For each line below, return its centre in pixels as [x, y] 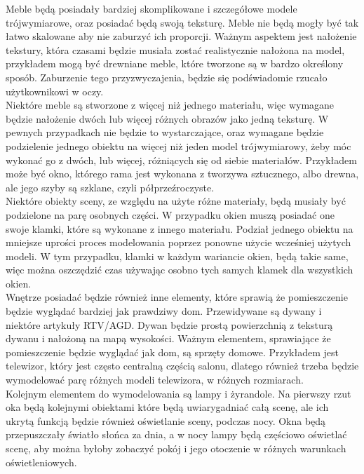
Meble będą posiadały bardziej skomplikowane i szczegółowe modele [151, 8]
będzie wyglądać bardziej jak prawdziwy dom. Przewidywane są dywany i [164, 311]
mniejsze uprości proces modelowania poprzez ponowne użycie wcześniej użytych [178, 242]
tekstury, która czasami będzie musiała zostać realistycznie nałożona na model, [175, 49]
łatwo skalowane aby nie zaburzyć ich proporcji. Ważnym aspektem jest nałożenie [181, 36]
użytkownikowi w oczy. [55, 91]
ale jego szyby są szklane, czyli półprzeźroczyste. [110, 187]
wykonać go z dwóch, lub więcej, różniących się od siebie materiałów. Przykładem [181, 160]
